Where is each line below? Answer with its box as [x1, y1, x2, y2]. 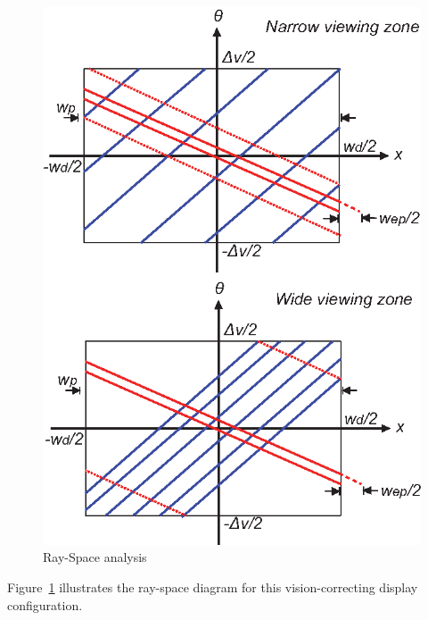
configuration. [7, 595, 83, 614]
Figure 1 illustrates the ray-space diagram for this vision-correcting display [7, 578, 418, 597]
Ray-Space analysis [43, 548, 147, 566]
